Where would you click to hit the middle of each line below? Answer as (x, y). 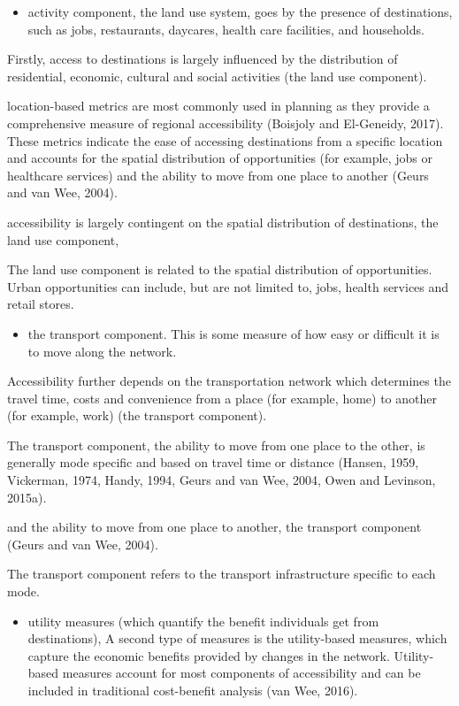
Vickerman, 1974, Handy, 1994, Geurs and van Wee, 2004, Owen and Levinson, (222, 480)
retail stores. (41, 304)
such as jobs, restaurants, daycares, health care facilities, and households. (226, 29)
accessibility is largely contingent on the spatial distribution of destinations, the (223, 222)
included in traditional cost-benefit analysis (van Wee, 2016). (193, 690)
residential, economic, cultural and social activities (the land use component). (217, 76)
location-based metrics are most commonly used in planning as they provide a (218, 106)
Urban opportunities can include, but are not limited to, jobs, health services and (228, 286)
